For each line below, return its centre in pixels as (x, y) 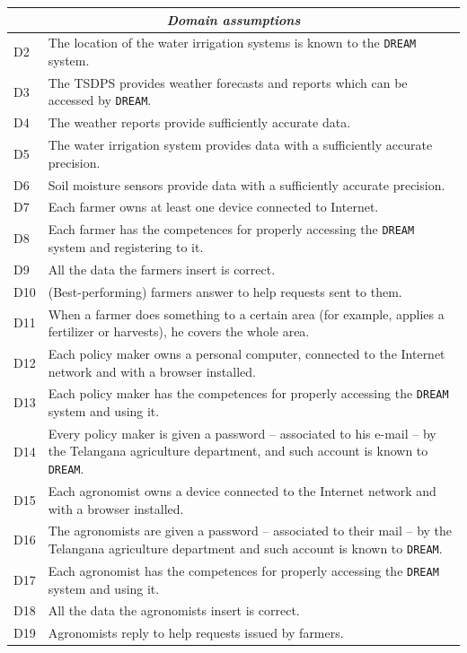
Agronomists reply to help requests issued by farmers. (196, 633)
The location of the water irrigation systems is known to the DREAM (232, 43)
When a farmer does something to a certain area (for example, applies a (246, 313)
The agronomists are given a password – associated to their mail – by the (250, 531)
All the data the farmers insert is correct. (162, 269)
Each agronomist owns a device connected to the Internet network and (242, 490)
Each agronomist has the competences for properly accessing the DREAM (243, 570)
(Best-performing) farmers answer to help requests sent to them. (225, 291)
